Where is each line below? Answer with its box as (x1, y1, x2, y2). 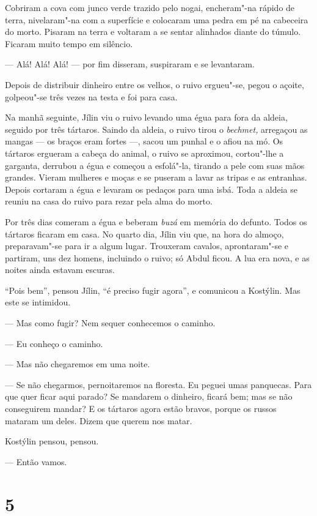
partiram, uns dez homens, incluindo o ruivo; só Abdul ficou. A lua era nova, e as (5, 251, 310, 264)
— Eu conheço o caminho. (5, 337, 103, 350)
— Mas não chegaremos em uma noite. (5, 357, 150, 370)
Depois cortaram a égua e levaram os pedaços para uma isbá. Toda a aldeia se (5, 182, 298, 195)
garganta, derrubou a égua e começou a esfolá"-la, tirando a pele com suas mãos (5, 159, 305, 171)
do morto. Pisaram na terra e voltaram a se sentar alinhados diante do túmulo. (5, 25, 301, 38)
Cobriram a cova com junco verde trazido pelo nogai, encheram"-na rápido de (5, 1, 295, 13)
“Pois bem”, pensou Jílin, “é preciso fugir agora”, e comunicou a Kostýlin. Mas (5, 283, 301, 296)
